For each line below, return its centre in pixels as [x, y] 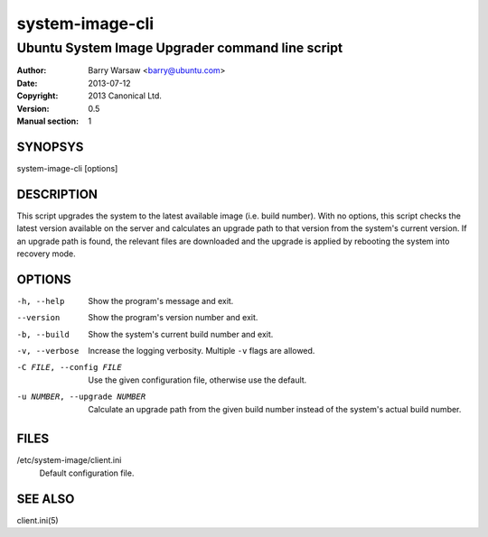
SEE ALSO [46, 499]
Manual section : [48, 121]
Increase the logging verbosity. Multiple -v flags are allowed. [202, 351]
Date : [27, 83]
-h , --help [41, 301]
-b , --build [43, 334]
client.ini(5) [38, 520]
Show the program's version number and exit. [173, 318]
